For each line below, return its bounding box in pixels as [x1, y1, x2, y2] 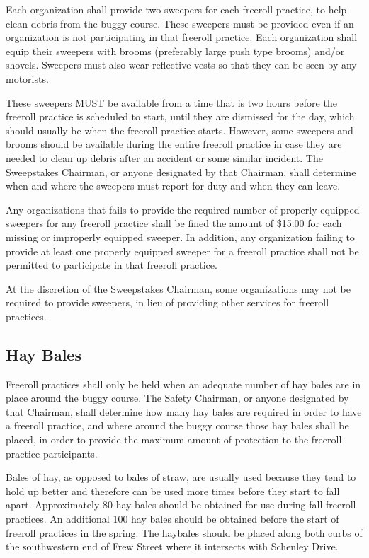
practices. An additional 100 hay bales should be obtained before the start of [6, 511, 339, 526]
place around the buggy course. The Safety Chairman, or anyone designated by [6, 390, 349, 405]
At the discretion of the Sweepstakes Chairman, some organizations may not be [6, 281, 351, 296]
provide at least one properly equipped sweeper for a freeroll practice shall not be [6, 243, 359, 258]
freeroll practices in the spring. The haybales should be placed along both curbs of [6, 525, 363, 540]
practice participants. [6, 446, 98, 460]
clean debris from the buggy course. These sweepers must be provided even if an [6, 16, 354, 30]
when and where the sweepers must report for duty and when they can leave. [6, 178, 341, 193]
